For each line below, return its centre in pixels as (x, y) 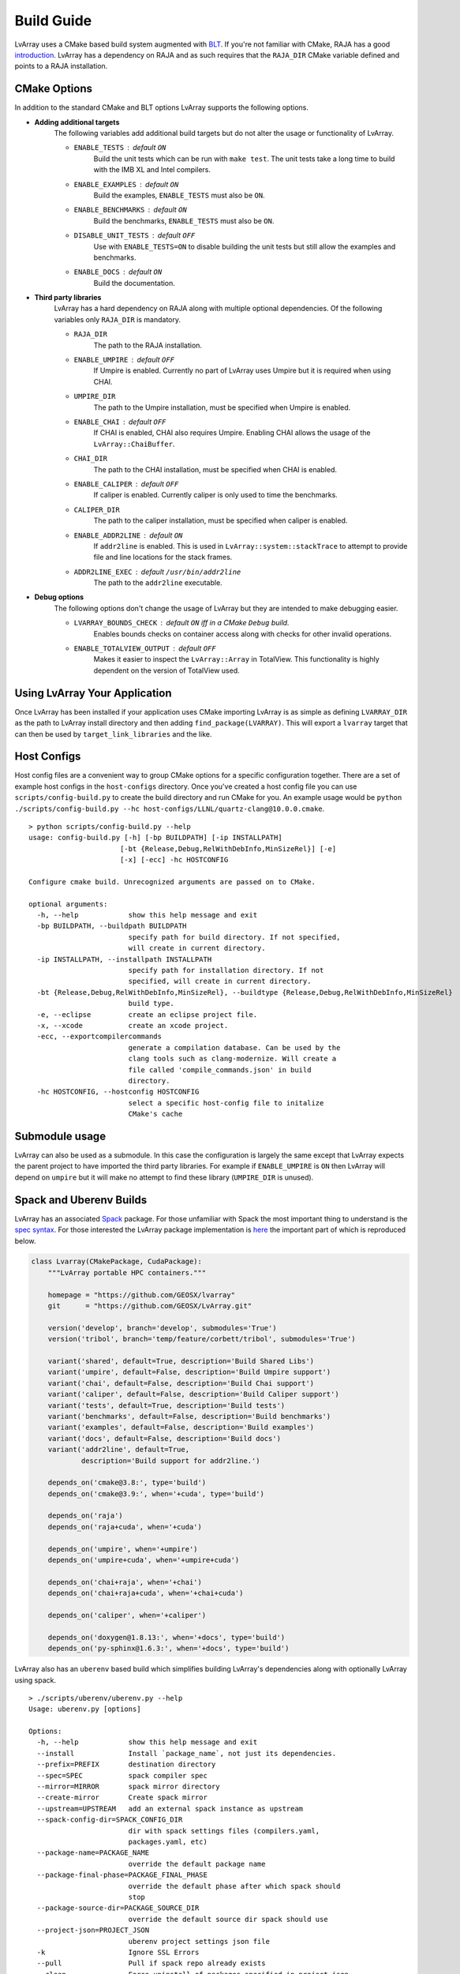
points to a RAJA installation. (61, 66)
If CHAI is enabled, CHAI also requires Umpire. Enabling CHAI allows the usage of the (232, 433)
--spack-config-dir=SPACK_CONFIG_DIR (110, 1820)
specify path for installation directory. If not (226, 970)
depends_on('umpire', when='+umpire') (123, 1549)
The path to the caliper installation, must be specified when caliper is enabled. (221, 520)
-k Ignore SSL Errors (118, 1952)
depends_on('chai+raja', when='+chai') (125, 1582)
